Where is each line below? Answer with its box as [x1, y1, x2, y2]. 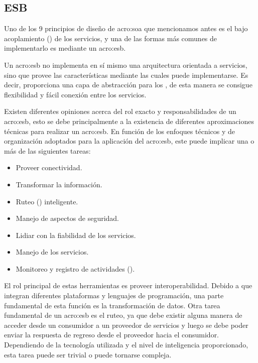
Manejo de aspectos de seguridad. [16, 213, 119, 223]
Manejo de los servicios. [16, 247, 89, 257]
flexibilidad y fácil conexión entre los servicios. [4, 89, 147, 99]
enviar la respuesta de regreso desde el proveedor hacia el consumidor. [4, 329, 219, 340]
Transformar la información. [16, 179, 102, 189]
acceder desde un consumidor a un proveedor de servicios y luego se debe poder [4, 319, 248, 330]
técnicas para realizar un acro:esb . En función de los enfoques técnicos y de [4, 126, 235, 136]
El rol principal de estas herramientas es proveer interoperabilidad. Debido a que [4, 280, 252, 291]
